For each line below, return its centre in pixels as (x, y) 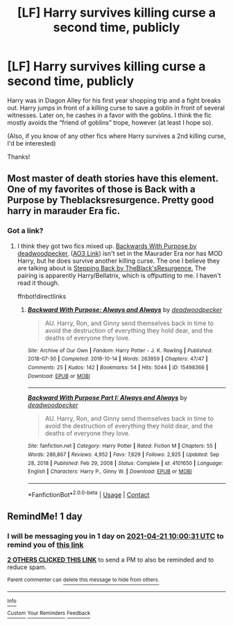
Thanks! (19, 157)
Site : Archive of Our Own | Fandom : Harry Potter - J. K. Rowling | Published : (120, 350)
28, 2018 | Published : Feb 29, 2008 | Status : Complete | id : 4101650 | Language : (125, 463)
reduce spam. (27, 567)
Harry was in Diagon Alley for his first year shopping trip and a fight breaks (114, 100)
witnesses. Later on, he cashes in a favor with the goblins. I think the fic (110, 115)
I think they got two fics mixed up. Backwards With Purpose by (107, 246)
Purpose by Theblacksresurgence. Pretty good (111, 200)
